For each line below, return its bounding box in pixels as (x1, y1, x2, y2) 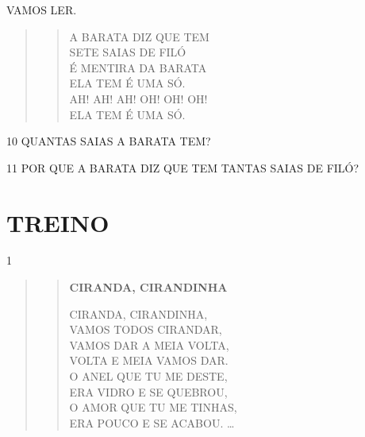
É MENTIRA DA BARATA (69, 59, 207, 75)
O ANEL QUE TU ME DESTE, (69, 368, 228, 385)
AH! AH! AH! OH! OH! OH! (69, 90, 208, 106)
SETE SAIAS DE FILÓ (69, 44, 186, 60)
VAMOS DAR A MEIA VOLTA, (69, 336, 229, 353)
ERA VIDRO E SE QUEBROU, (69, 383, 228, 400)
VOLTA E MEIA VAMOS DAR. (69, 352, 229, 369)
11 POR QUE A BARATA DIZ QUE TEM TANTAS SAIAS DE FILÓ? (6, 159, 359, 176)
